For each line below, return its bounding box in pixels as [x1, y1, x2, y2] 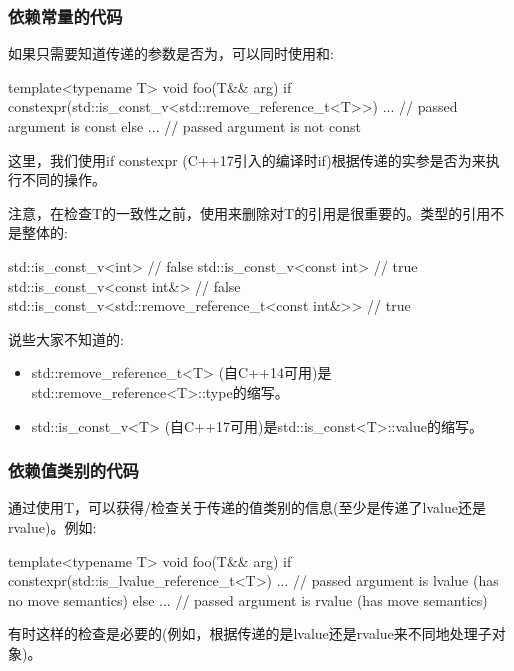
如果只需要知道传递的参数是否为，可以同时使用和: [8, 43, 334, 64]
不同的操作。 [21, 169, 106, 190]
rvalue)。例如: [8, 516, 97, 537]
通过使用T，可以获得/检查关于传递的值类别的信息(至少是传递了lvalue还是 [8, 497, 486, 518]
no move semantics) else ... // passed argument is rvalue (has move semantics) [8, 589, 488, 610]
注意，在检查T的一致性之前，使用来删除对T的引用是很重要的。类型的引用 [8, 202, 491, 223]
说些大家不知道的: [8, 328, 124, 349]
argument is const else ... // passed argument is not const [8, 116, 361, 136]
